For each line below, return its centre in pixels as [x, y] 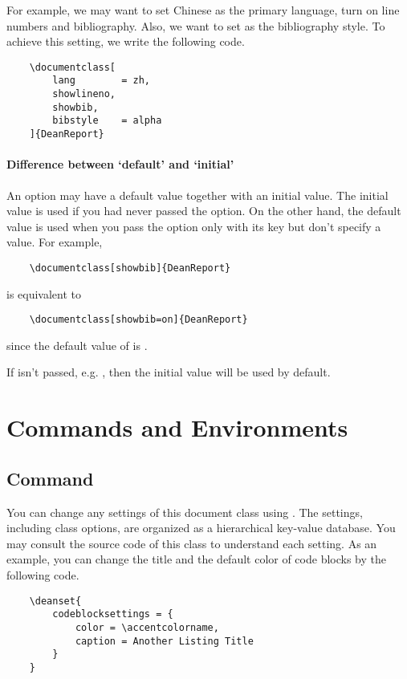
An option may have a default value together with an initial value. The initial [197, 195]
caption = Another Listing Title [164, 641]
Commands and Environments [177, 427]
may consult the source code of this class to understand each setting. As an [192, 543]
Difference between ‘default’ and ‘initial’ [120, 164]
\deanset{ [55, 601]
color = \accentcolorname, [147, 627]
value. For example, [55, 242]
